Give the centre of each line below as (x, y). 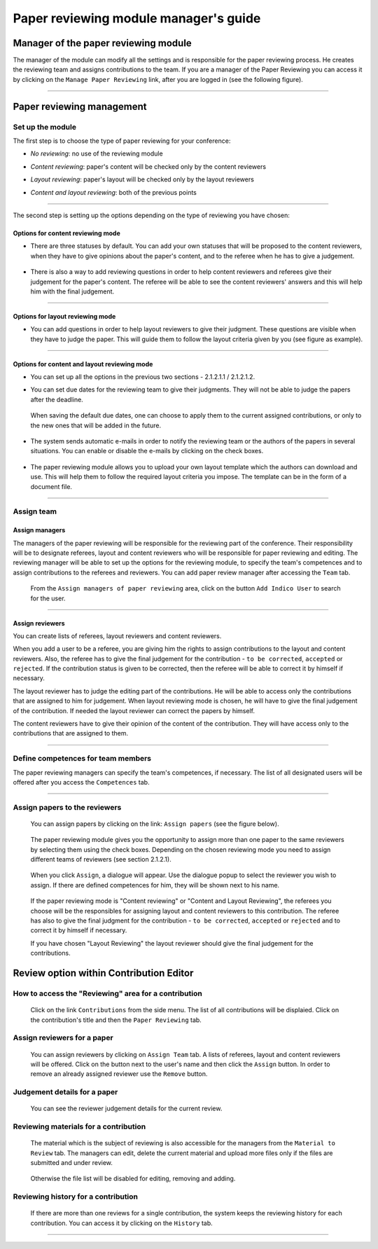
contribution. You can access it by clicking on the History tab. (121, 1223)
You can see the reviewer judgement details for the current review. (126, 1109)
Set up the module (45, 127)
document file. (51, 486)
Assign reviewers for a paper (63, 1038)
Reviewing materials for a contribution (79, 1126)
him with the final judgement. (72, 291)
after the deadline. (57, 399)
